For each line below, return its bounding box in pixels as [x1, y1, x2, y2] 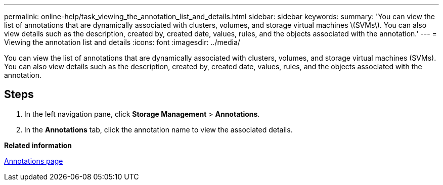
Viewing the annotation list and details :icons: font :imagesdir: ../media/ [4, 38, 240, 47]
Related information [4, 141, 72, 150]
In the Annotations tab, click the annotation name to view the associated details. [24, 125, 293, 134]
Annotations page [4, 156, 63, 165]
